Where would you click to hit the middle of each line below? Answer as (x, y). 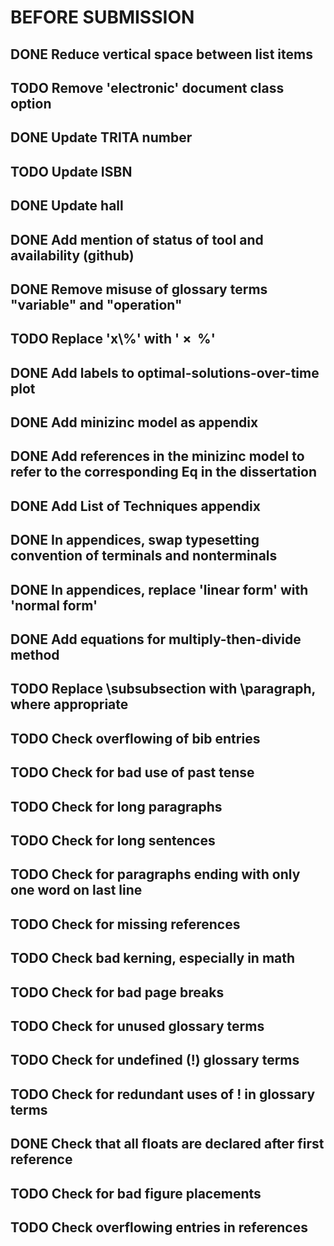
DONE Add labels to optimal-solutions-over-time (165, 372)
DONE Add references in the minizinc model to (157, 456)
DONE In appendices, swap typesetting (135, 540)
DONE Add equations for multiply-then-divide (156, 639)
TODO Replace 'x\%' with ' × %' (113, 339)
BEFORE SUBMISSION (102, 17)
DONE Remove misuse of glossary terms (139, 289)
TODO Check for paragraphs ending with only (155, 874)
